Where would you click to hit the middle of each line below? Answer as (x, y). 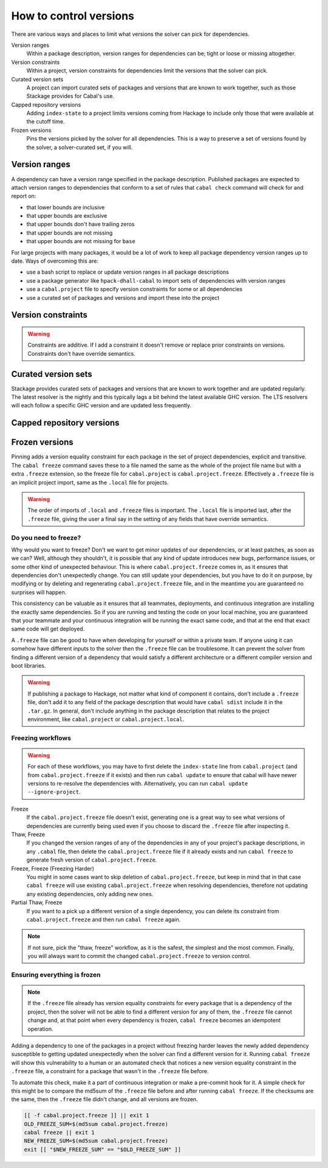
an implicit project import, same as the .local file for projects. (90, 482)
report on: (24, 196)
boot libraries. (29, 665)
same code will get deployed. (48, 629)
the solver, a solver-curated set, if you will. (80, 147)
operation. (40, 1029)
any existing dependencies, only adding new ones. (90, 894)
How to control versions (73, 16)
